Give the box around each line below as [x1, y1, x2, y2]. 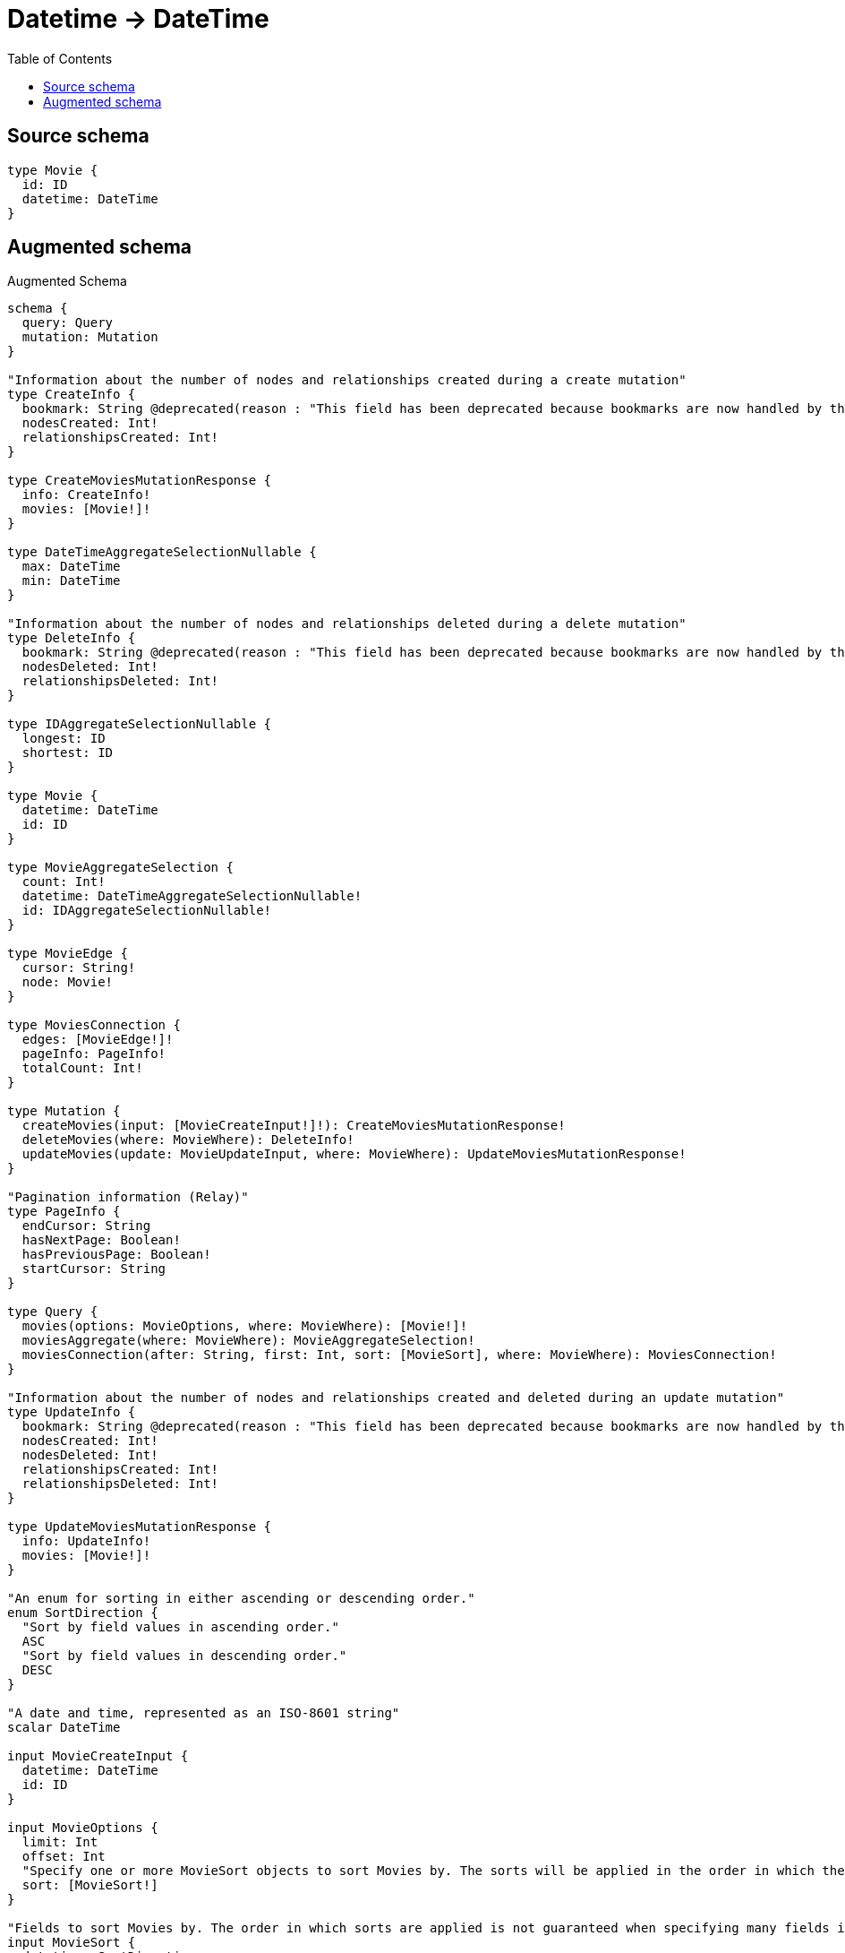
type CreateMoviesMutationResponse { [7, 473, 272, 488]
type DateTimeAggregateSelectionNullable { [7, 545, 317, 560]
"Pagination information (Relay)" [7, 1190, 249, 1205]
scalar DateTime [7, 1720, 121, 1735]
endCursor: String [21, 1218, 151, 1234]
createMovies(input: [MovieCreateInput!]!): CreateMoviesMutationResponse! [21, 1118, 566, 1133]
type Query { [7, 1304, 98, 1320]
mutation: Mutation [21, 330, 158, 345]
